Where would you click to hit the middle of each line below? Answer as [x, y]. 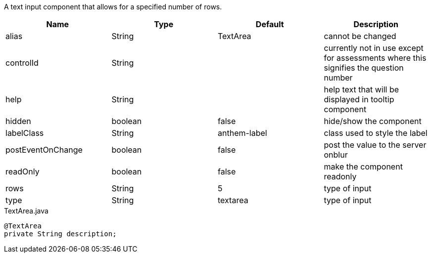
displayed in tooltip [359, 99]
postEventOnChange [44, 150]
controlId [22, 63]
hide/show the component [373, 121]
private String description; [60, 234]
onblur [336, 155]
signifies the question [364, 68]
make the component [363, 167]
